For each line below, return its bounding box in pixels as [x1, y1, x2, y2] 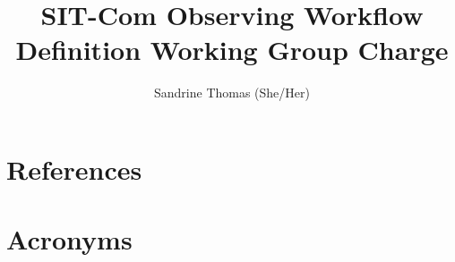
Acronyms [6, 221, 133, 258]
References [6, 150, 142, 187]
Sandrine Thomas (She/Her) [153, 83, 310, 102]
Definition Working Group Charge [15, 31, 449, 68]
